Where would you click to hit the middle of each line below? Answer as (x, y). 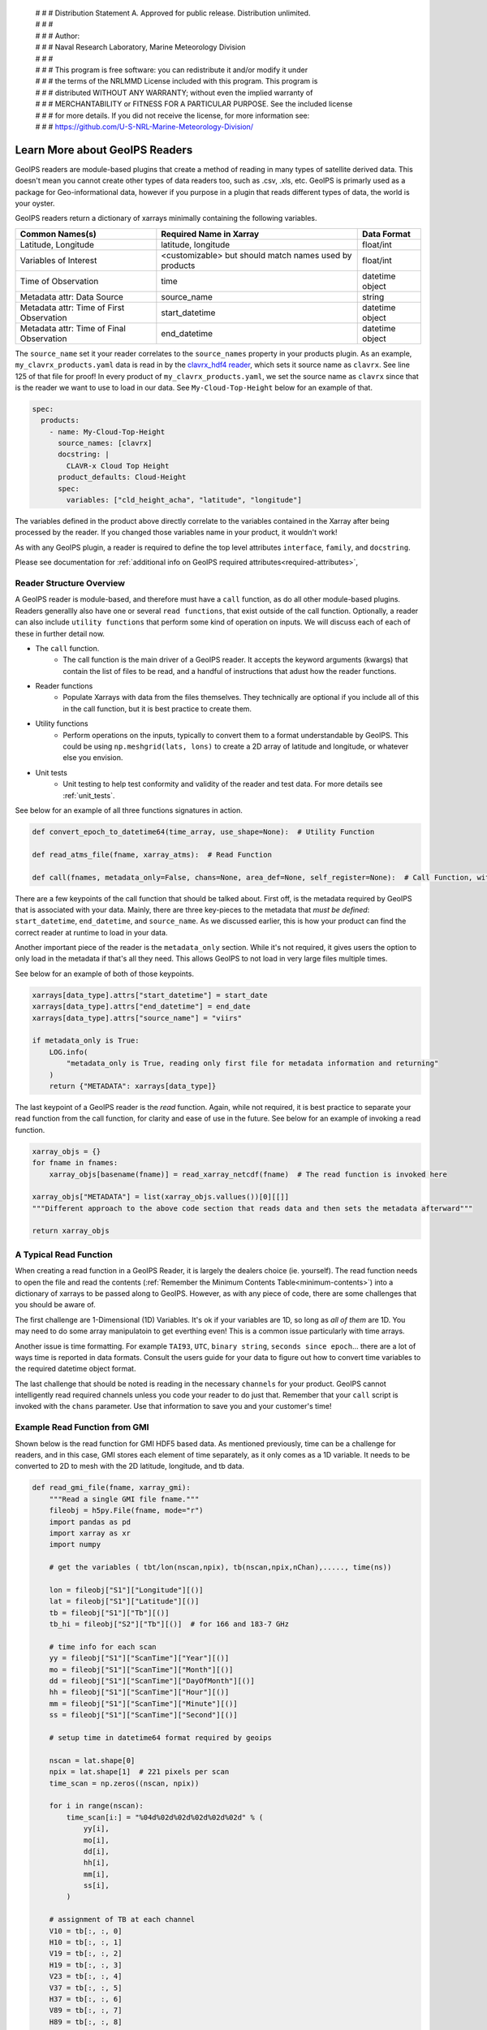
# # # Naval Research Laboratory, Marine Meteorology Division (141, 47)
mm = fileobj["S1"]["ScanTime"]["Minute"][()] (144, 1704)
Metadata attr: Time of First (72, 307)
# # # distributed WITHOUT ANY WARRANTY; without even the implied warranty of (174, 93)
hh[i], (96, 1863)
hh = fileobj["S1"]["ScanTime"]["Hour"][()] (139, 1692)
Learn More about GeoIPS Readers (104, 150)
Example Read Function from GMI (82, 1427)
